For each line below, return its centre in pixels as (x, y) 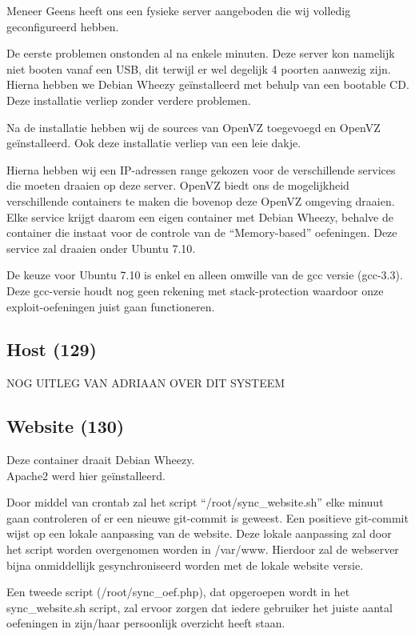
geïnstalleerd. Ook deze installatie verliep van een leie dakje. (154, 143)
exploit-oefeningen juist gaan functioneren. (111, 306)
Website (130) (66, 426)
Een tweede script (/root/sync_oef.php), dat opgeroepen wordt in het (178, 592)
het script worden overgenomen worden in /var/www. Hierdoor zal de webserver (203, 549)
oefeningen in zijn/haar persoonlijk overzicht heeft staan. (146, 623)
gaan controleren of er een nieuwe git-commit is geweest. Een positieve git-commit (207, 517)
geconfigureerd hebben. (63, 26)
